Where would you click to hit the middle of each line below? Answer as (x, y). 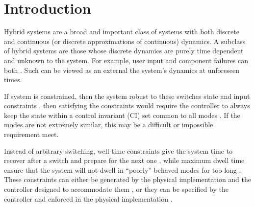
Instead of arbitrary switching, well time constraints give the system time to (118, 150)
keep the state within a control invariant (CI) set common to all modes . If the (122, 115)
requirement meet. (31, 134)
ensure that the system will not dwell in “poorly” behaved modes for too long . (123, 170)
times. (13, 80)
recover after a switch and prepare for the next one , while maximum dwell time (124, 160)
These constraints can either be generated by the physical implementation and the (128, 179)
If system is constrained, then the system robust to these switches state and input (127, 96)
